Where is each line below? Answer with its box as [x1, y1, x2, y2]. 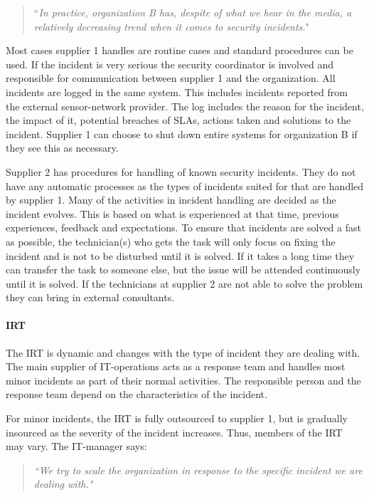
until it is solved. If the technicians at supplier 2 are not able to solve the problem [6, 276, 363, 291]
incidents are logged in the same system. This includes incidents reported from [6, 84, 348, 99]
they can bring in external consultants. [6, 290, 175, 305]
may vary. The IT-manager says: [6, 439, 147, 454]
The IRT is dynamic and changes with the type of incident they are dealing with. [6, 345, 360, 360]
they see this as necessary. [6, 140, 119, 155]
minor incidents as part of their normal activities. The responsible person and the [6, 372, 361, 387]
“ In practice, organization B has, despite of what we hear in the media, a [33, 5, 352, 19]
